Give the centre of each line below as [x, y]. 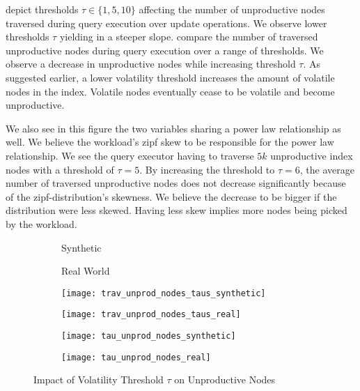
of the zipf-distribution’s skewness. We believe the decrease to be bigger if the [171, 196]
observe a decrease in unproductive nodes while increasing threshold [151, 64]
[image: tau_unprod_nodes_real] [136, 357]
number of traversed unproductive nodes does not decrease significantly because [176, 183]
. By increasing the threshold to [207, 169]
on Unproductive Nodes [225, 379]
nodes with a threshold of [60, 169]
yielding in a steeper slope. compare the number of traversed [189, 37]
